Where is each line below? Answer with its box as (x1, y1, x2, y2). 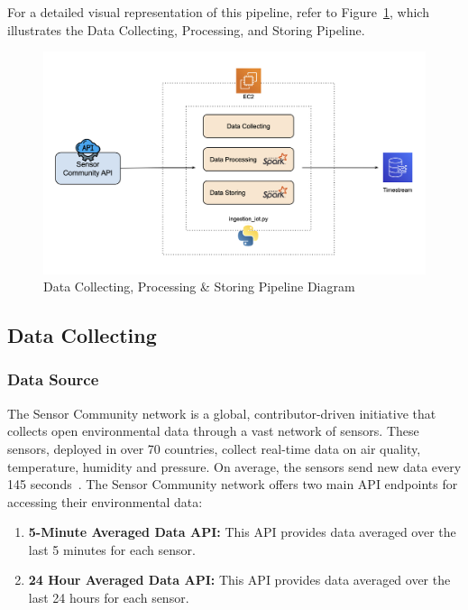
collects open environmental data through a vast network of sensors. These (7, 421, 419, 440)
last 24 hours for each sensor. (28, 588, 189, 607)
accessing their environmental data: (7, 492, 203, 511)
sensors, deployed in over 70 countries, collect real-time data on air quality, (7, 439, 421, 457)
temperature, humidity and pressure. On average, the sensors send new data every (7, 457, 462, 476)
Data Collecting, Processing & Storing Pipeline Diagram (43, 277, 355, 296)
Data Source (7, 368, 99, 391)
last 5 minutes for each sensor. (28, 540, 196, 559)
